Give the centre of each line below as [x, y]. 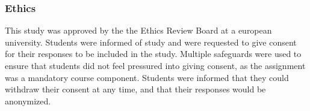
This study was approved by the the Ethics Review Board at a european [138, 30]
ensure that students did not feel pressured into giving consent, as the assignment [155, 65]
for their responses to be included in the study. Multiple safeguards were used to [153, 54]
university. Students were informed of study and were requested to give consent [151, 42]
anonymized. [28, 100]
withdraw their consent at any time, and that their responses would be [135, 89]
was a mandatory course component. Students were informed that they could [147, 77]
